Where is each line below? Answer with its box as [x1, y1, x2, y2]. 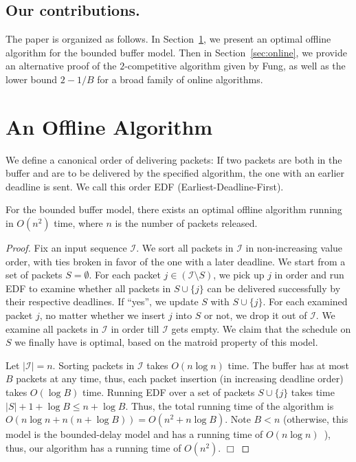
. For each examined [263, 294, 348, 309]
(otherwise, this [282, 412, 348, 426]
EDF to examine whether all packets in [5, 280, 171, 295]
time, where [54, 216, 103, 230]
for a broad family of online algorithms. [97, 71, 263, 86]
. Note [225, 412, 251, 426]
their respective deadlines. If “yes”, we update [5, 294, 199, 309]
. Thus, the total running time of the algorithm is [125, 398, 334, 412]
